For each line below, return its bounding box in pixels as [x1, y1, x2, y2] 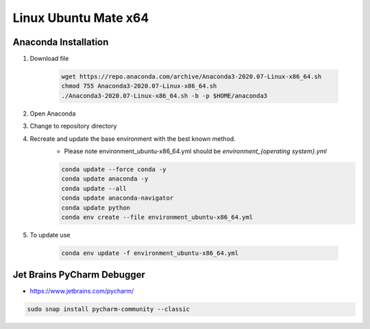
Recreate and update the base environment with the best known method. [29, 134, 236, 143]
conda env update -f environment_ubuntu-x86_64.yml [61, 249, 239, 256]
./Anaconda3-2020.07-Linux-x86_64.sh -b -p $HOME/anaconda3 [61, 92, 268, 99]
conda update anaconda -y [61, 175, 149, 183]
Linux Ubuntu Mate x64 [12, 10, 149, 25]
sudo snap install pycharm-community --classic [27, 305, 190, 313]
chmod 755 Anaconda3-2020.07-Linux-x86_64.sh [61, 82, 217, 90]
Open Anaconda [29, 109, 76, 118]
